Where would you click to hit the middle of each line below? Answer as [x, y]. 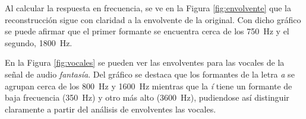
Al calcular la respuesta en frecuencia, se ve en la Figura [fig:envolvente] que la [148, 8]
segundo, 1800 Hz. [39, 42]
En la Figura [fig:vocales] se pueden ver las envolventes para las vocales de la [145, 62]
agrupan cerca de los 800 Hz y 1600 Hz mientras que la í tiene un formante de [149, 86]
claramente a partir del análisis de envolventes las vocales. [111, 109]
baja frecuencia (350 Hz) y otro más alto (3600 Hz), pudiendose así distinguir [147, 97]
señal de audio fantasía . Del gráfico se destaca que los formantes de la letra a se [150, 74]
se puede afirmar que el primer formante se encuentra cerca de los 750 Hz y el [147, 31]
